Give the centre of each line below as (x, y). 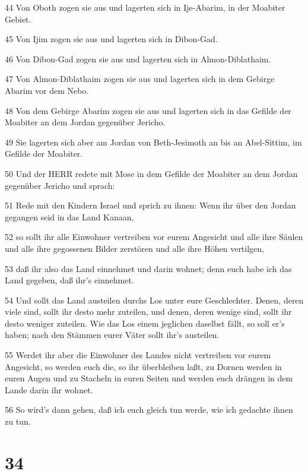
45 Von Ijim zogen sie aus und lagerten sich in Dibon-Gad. (111, 39)
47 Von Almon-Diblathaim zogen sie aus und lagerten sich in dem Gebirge (140, 79)
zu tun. (18, 421)
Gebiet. (18, 19)
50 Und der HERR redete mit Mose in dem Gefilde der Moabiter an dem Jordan (151, 173)
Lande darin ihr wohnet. (49, 389)
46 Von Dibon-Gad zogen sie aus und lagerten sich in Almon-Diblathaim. (138, 59)
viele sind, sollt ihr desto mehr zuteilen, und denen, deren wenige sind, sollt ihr (148, 312)
